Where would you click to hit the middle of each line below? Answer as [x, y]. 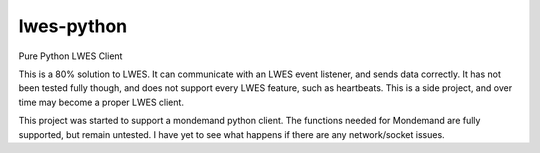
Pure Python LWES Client [70, 56]
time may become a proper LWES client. [101, 102]
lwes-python [73, 26]
